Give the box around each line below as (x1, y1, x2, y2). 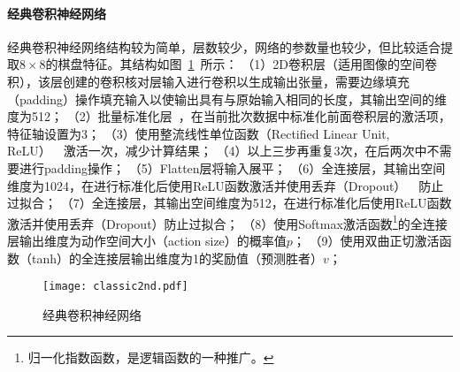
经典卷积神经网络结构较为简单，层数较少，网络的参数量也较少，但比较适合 (7, 37, 441, 56)
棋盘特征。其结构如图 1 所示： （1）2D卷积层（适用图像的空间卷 (57, 55, 437, 73)
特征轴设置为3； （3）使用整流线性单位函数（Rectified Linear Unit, (7, 124, 390, 142)
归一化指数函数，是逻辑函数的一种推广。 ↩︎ (27, 348, 274, 367)
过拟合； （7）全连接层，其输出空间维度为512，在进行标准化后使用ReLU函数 (7, 194, 452, 212)
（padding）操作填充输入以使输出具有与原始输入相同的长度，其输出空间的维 (7, 89, 448, 108)
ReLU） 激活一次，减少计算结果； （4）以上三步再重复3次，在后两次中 (7, 141, 427, 160)
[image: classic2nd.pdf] (42, 280, 188, 293)
